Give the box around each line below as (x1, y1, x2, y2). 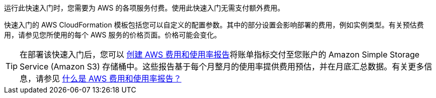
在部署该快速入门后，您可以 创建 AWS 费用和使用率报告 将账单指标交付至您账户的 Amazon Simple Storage (20, 49, 420, 59)
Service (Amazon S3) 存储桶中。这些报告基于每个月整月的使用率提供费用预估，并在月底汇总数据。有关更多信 (20, 61, 432, 71)
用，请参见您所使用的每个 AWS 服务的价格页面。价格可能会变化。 (4, 30, 221, 39)
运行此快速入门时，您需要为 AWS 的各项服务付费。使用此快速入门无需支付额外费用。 (4, 3, 285, 12)
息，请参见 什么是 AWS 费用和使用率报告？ (20, 73, 182, 83)
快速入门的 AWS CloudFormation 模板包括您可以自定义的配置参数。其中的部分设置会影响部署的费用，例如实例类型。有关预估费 (4, 20, 424, 29)
